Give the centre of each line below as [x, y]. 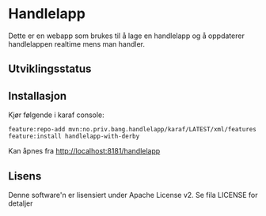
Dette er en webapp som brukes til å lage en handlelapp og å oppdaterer [127, 36]
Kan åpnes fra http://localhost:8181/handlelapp [84, 151]
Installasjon [38, 96]
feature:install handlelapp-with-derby [74, 136]
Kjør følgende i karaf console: [56, 115]
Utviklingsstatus [50, 69]
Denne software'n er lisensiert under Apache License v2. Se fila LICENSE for [133, 195]
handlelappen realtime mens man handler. [76, 44]
